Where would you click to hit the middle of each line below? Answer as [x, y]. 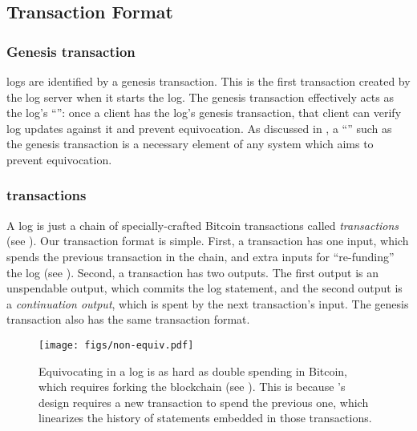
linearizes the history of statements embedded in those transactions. [205, 418]
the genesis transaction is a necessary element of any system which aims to [190, 144]
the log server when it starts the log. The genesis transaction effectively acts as [200, 97]
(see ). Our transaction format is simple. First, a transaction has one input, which [208, 241]
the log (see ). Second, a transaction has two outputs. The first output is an [193, 272]
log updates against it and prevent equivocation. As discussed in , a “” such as [199, 128]
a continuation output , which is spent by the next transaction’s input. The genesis [208, 303]
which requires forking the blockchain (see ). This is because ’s [192, 387]
